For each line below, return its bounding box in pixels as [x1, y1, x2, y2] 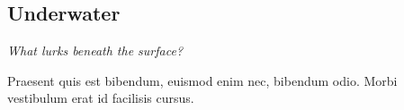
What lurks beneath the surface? [7, 41, 184, 60]
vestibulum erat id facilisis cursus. [7, 89, 194, 107]
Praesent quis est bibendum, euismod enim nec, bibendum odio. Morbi [7, 71, 398, 89]
